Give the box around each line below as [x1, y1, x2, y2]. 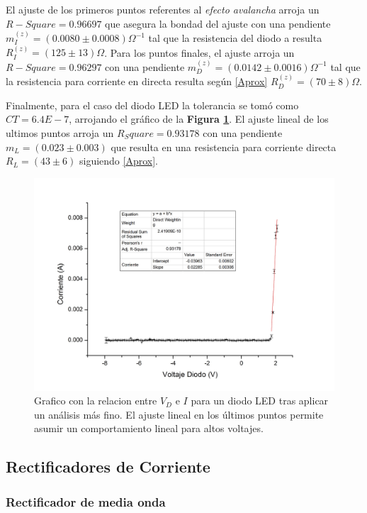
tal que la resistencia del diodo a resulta [148, 31, 322, 45]
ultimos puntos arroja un [6, 126, 114, 140]
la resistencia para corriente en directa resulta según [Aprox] [6, 74, 268, 89]
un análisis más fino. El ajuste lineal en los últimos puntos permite [34, 407, 324, 421]
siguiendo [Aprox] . [79, 153, 159, 168]
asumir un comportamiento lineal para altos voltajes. [34, 421, 264, 436]
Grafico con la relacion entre [34, 393, 157, 408]
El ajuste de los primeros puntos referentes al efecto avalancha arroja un [6, 2, 320, 16]
